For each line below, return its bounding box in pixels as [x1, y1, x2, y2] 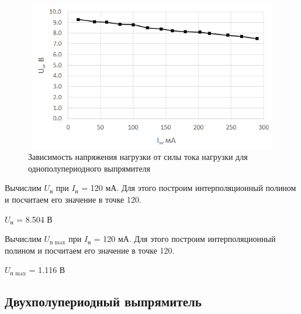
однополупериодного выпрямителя [28, 162, 151, 174]
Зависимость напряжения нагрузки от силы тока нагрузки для [28, 151, 248, 163]
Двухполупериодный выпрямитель [5, 292, 202, 310]
